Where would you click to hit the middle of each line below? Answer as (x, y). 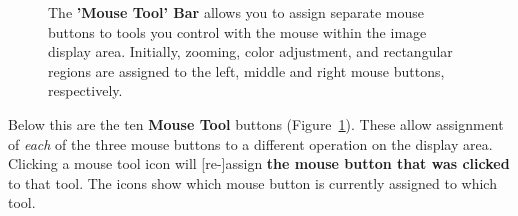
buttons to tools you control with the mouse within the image (237, 31)
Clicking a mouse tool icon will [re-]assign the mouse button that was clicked (259, 163)
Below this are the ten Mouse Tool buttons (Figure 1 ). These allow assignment (256, 123)
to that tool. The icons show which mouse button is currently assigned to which (252, 182)
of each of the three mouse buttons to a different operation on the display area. (250, 143)
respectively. (85, 90)
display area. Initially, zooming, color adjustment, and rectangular (250, 51)
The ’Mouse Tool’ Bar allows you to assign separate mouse (236, 12)
